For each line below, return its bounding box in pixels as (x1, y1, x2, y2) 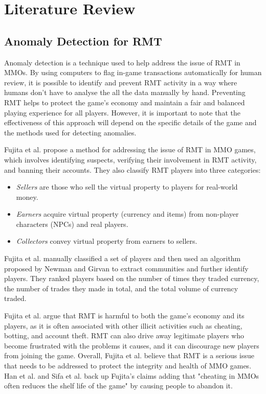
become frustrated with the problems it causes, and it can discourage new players (4, 340, 259, 351)
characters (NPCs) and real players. (16, 218, 128, 229)
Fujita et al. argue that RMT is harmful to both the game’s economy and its (4, 310, 245, 321)
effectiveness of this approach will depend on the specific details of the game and (4, 117, 257, 128)
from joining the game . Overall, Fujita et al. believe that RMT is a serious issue (4, 350, 254, 361)
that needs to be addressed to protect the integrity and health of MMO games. (4, 360, 252, 371)
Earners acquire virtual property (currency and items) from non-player (16, 208, 239, 219)
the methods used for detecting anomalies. (4, 127, 137, 137)
